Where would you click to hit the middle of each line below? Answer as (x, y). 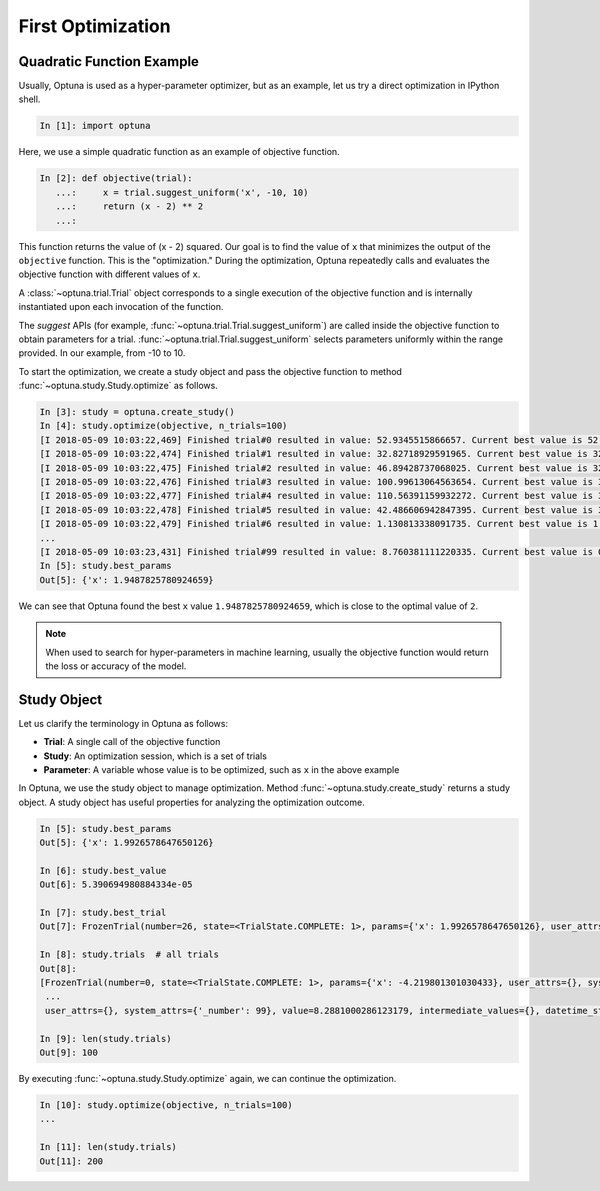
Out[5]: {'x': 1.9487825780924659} (126, 579)
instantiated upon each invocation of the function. (121, 307)
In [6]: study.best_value (103, 870)
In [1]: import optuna (95, 126)
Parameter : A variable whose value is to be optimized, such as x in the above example (221, 769)
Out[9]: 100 (69, 1052)
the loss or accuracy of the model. (116, 666)
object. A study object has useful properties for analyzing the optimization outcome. (191, 802)
